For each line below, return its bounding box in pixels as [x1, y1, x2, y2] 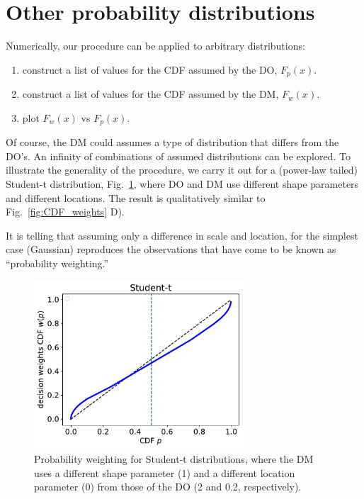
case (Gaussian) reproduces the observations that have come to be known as [6, 242, 336, 257]
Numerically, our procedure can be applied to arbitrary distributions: [6, 38, 305, 53]
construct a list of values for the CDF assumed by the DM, [22, 86, 279, 101]
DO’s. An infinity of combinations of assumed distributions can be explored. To [6, 148, 351, 163]
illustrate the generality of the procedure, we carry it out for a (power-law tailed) [6, 162, 358, 177]
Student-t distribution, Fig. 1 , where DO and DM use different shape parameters [6, 176, 359, 191]
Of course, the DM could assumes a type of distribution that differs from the [6, 135, 339, 150]
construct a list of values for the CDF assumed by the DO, [22, 62, 278, 77]
